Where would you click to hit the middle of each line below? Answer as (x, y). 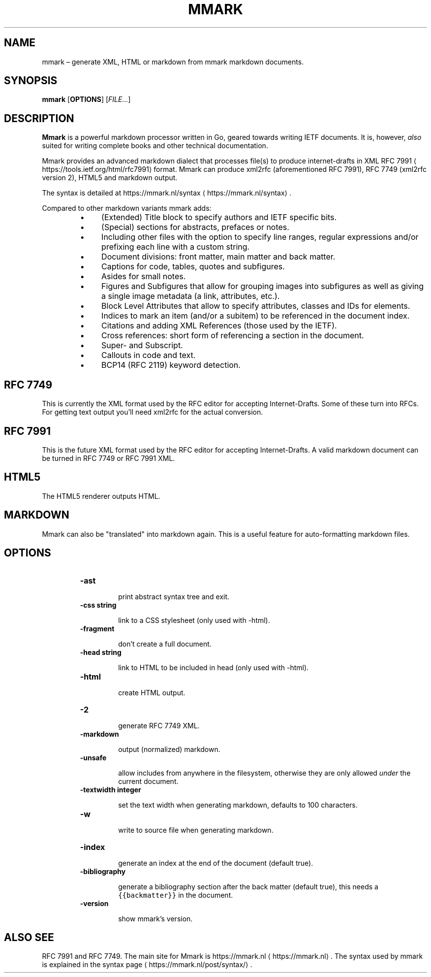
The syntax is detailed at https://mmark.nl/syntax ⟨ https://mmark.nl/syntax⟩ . (167, 193)
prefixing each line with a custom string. (176, 247)
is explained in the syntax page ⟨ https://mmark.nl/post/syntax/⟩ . (147, 965)
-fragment (97, 628)
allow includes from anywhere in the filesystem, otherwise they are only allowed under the (264, 773)
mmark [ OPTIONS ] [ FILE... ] (86, 99)
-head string (101, 652)
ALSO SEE (29, 937)
